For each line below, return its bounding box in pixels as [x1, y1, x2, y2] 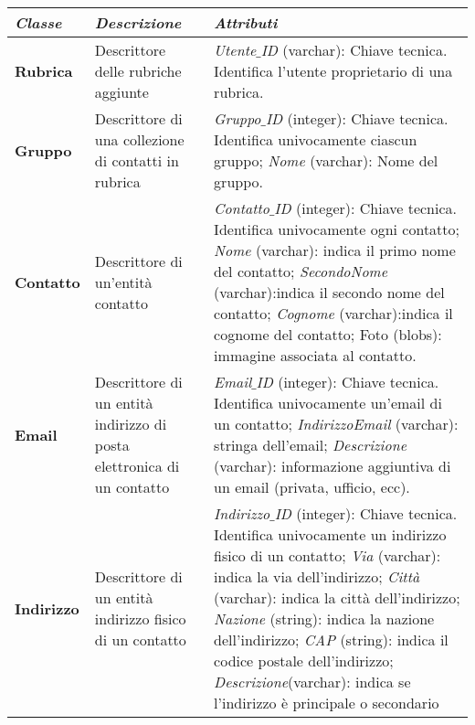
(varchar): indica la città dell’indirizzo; [214, 587, 460, 608]
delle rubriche [94, 60, 182, 81]
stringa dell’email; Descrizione [214, 434, 407, 455]
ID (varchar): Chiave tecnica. [260, 39, 448, 60]
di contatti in [94, 150, 179, 171]
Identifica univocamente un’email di [214, 392, 442, 413]
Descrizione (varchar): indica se [214, 671, 411, 692]
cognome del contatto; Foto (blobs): [214, 324, 442, 345]
